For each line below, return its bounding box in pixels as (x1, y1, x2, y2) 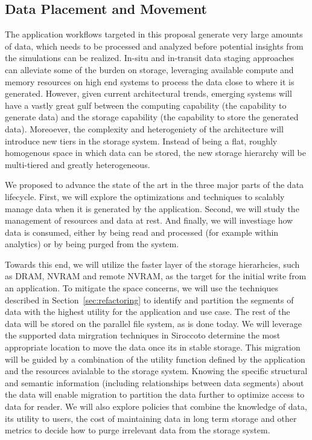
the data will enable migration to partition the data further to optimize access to (5, 388, 305, 401)
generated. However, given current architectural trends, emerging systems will (5, 87, 292, 100)
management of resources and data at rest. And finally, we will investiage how (5, 214, 293, 227)
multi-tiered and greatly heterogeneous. (5, 158, 150, 170)
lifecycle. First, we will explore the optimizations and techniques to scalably (5, 190, 285, 202)
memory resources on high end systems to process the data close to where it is (5, 75, 294, 88)
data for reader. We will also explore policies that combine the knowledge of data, (5, 400, 307, 413)
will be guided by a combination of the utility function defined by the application (5, 352, 305, 365)
